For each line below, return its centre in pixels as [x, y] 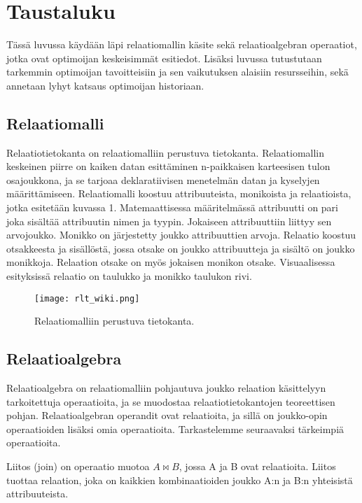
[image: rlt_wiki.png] [87, 298]
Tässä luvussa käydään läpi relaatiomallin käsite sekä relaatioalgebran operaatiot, [182, 44]
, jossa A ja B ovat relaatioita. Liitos [257, 466]
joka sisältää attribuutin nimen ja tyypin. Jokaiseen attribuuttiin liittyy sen [169, 221]
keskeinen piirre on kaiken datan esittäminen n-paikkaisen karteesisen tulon [168, 166]
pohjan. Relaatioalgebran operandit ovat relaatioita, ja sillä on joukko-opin [167, 415]
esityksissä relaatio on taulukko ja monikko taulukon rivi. [129, 276]
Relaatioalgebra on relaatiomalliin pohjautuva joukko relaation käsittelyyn [166, 388]
